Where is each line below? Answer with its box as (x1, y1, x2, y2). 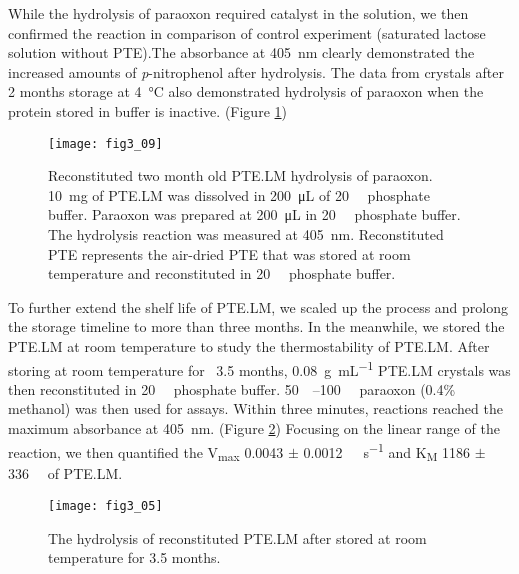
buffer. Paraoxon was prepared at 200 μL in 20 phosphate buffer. (48, 204, 461, 225)
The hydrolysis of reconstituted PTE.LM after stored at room (48, 527, 427, 548)
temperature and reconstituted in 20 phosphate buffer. (48, 263, 396, 284)
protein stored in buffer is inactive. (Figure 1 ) (8, 100, 287, 121)
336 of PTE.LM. (8, 463, 123, 484)
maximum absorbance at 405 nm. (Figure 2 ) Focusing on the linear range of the (8, 418, 500, 438)
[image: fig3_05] (48, 498, 163, 513)
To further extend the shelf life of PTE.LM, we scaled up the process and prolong (8, 296, 509, 317)
